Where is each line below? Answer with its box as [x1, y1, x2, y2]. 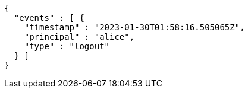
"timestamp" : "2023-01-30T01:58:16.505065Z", [24, 23, 245, 32]
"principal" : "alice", [24, 32, 135, 41]
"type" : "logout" [24, 41, 110, 51]
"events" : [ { [14, 13, 84, 23]
